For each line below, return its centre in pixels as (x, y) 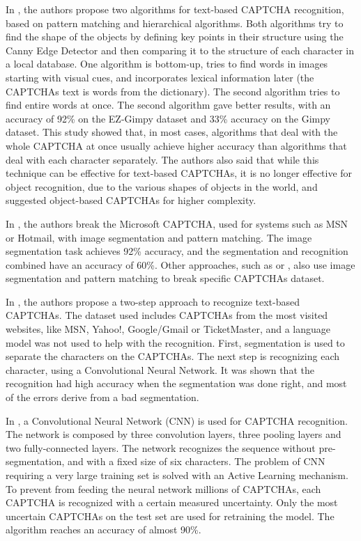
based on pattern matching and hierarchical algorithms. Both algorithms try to (175, 23)
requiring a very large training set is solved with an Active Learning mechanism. (177, 475)
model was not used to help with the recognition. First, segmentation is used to (175, 342)
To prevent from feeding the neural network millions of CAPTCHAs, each (163, 488)
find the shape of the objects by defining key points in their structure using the (175, 37)
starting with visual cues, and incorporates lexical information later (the (160, 77)
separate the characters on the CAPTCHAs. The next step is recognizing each (172, 356)
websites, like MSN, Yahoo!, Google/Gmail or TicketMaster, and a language (168, 329)
